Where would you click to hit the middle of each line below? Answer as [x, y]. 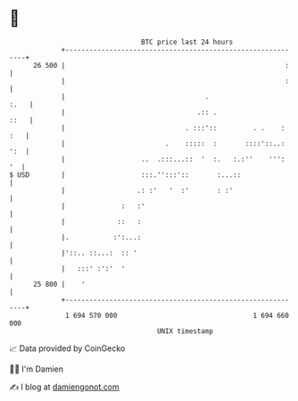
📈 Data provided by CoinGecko [67, 348]
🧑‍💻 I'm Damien [37, 369]
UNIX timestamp [185, 331]
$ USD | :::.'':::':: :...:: [125, 175]
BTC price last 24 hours [187, 42]
